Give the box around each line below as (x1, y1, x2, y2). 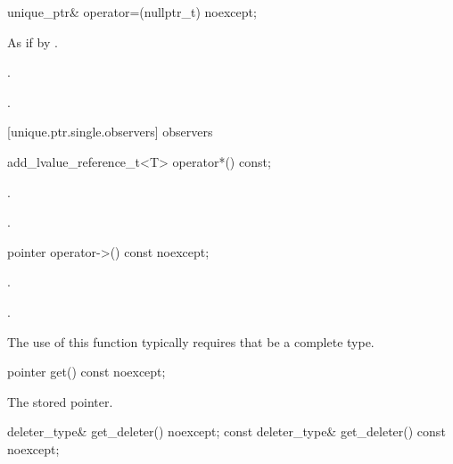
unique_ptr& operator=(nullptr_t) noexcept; (7, 3, 257, 21)
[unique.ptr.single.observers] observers (7, 122, 213, 141)
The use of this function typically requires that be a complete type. (7, 332, 375, 351)
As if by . (7, 32, 58, 51)
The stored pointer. (7, 392, 113, 410)
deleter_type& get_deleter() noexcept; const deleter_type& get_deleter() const (7, 422, 446, 441)
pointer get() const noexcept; (7, 362, 166, 381)
